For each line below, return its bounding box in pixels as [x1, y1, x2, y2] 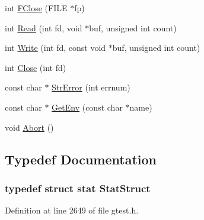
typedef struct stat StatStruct [5, 180, 151, 195]
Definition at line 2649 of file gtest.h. [5, 204, 139, 216]
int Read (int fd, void [5, 21, 82, 34]
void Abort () [5, 121, 54, 133]
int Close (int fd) [5, 61, 66, 73]
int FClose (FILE [5, 2, 68, 14]
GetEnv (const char [52, 101, 123, 113]
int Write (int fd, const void [5, 41, 106, 54]
